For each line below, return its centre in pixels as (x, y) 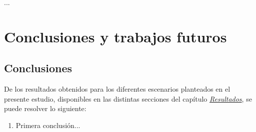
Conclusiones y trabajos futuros (115, 36)
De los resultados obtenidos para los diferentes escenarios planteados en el (117, 89)
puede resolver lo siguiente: (45, 108)
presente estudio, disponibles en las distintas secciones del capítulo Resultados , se (128, 98)
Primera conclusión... (48, 125)
